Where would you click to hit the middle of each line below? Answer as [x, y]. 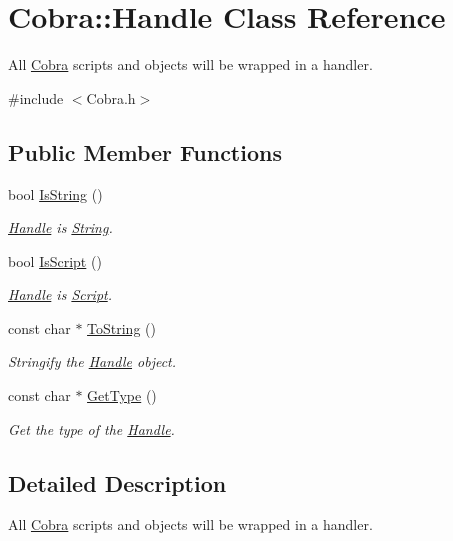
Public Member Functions [145, 151]
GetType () [122, 395]
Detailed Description [117, 482]
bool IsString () [55, 193]
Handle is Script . [60, 294]
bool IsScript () [55, 260]
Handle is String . [60, 227]
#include [36, 97]
